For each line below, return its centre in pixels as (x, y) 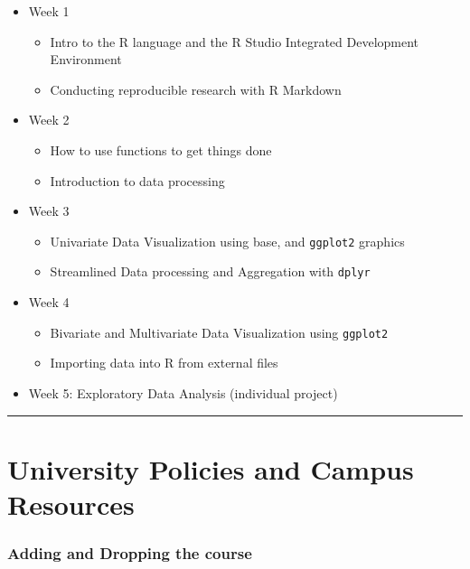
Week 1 (49, 11)
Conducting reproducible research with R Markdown (196, 89)
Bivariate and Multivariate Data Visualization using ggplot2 (219, 332)
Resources (71, 504)
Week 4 (49, 302)
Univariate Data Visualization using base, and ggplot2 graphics (227, 241)
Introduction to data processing (137, 180)
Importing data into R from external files (164, 363)
